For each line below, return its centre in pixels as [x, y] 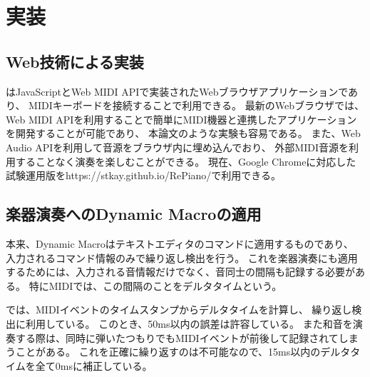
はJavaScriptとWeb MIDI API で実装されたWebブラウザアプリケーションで [177, 91]
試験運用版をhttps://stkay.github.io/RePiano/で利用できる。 [144, 175]
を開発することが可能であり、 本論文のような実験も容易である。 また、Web [183, 133]
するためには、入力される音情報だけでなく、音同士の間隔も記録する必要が [180, 272]
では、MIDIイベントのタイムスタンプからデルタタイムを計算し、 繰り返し [179, 310]
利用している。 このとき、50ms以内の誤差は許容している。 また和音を [189, 323]
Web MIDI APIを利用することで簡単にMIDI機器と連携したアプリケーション [181, 119]
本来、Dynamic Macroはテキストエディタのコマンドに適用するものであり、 [180, 243]
